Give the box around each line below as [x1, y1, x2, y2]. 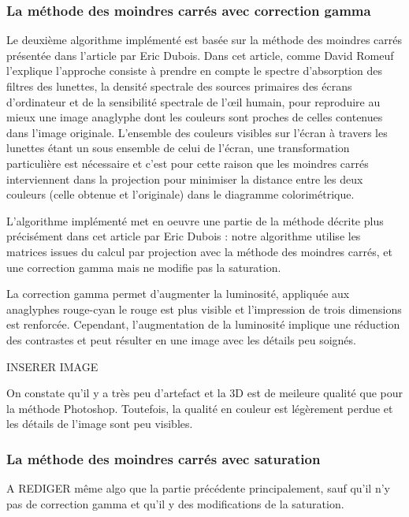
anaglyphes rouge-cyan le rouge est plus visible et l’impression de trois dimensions [6, 300, 402, 317]
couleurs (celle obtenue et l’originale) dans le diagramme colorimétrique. [6, 186, 355, 203]
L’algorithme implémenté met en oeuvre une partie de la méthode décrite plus [6, 212, 384, 229]
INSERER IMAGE [6, 358, 99, 374]
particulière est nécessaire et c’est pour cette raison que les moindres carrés [6, 154, 369, 171]
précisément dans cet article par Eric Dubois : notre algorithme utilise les [6, 228, 361, 244]
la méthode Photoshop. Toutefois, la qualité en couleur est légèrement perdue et [6, 400, 393, 416]
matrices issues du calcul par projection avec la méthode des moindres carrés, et [6, 243, 392, 259]
